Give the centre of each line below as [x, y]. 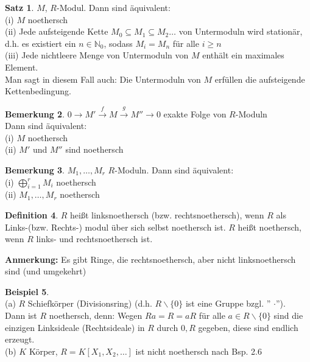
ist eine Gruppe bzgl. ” [228, 303]
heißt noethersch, [269, 227]
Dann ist [21, 315]
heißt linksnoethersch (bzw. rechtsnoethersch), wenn [167, 214]
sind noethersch [94, 149]
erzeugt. [20, 339]
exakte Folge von [195, 113]
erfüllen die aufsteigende [260, 79]
